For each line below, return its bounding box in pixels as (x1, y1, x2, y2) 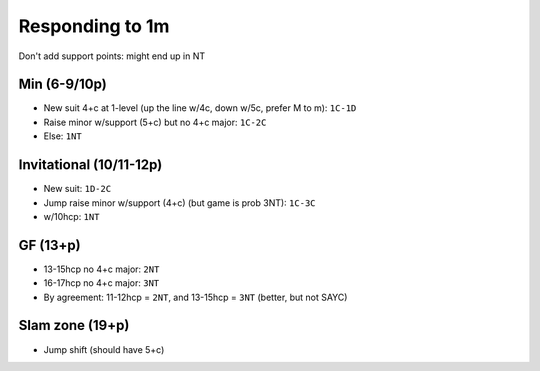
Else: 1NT (43, 130, 82, 142)
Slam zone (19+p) (18, 317, 130, 334)
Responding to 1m (18, 15, 170, 37)
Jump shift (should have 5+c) (43, 343, 165, 355)
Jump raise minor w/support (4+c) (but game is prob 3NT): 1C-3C (43, 196, 316, 209)
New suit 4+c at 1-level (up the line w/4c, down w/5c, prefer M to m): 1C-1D (43, 102, 357, 114)
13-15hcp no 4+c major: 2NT (43, 263, 160, 275)
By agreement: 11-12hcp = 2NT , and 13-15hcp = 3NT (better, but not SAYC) (43, 291, 348, 303)
